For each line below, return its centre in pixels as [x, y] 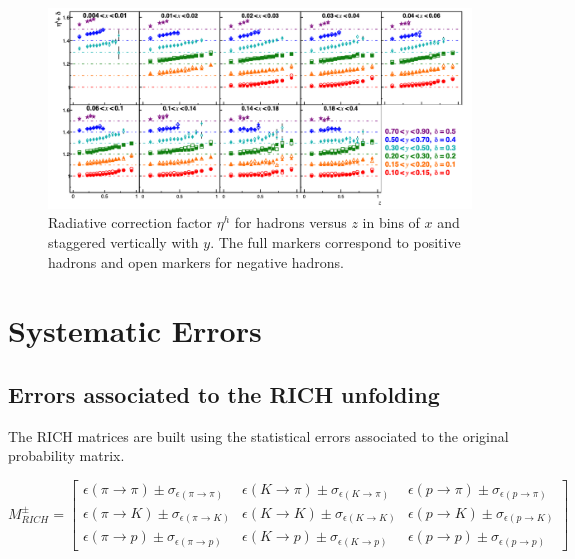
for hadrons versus [290, 222]
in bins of [391, 222]
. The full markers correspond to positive [335, 242]
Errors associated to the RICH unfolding [224, 393]
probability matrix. [66, 455]
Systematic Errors [135, 330]
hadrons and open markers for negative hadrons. [196, 261]
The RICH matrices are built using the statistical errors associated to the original [258, 435]
